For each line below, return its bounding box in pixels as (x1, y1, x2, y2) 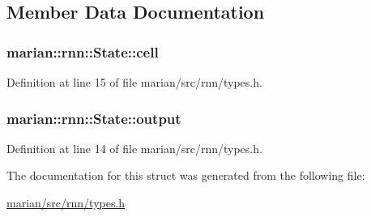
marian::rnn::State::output (6, 108, 181, 128)
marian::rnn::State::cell (6, 41, 159, 62)
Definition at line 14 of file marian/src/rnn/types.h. (6, 139, 262, 156)
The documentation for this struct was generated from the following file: (6, 167, 365, 184)
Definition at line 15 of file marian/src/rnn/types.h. (6, 74, 262, 90)
